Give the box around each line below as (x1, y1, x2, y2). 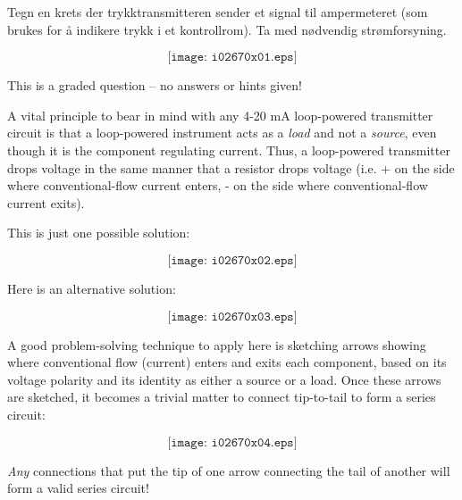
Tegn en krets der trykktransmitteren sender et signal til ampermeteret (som (7, 3, 428, 21)
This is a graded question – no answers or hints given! (7, 76, 302, 95)
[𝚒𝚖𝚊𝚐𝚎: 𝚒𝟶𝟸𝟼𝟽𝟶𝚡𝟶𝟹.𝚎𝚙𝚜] (167, 310, 298, 323)
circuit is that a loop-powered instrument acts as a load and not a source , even (7, 123, 437, 142)
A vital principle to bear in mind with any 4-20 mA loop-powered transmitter (7, 105, 433, 124)
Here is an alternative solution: (7, 279, 176, 297)
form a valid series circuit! (7, 479, 149, 497)
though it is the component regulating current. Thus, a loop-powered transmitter (7, 140, 450, 159)
